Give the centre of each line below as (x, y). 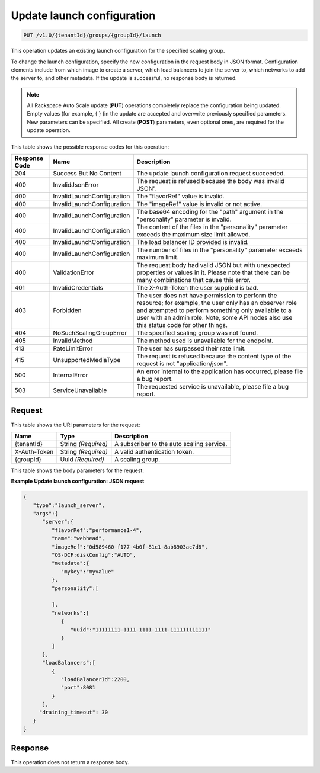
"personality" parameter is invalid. (184, 219)
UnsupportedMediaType (87, 360)
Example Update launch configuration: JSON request (78, 481)
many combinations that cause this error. (194, 280)
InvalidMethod (73, 341)
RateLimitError (73, 348)
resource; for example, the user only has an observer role (217, 303)
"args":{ (46, 514)
